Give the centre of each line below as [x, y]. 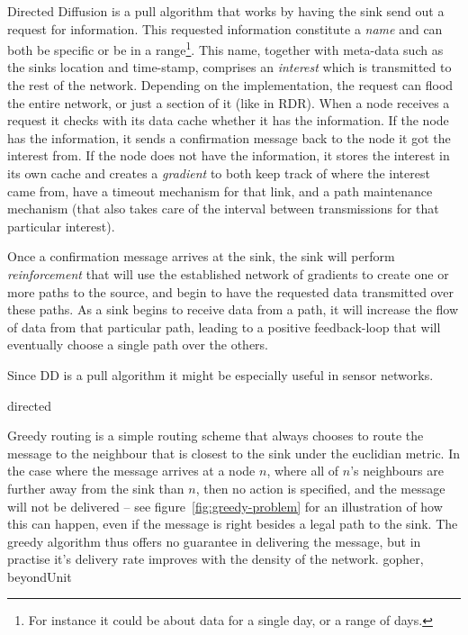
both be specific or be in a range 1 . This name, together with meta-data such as [225, 48]
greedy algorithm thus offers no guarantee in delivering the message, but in [214, 541]
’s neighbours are [397, 471]
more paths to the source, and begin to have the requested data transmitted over [230, 291]
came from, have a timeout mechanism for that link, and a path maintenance [220, 190]
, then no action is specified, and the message [320, 488]
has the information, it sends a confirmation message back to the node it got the [229, 137]
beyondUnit [40, 576]
